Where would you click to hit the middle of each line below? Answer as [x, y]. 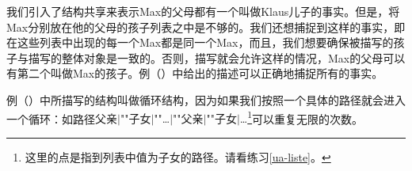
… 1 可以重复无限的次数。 [301, 117]
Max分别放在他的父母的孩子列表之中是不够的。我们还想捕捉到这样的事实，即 [206, 27]
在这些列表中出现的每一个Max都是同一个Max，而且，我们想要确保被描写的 [200, 42]
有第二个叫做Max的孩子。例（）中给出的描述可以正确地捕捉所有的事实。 [195, 73]
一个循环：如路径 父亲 [62, 118]
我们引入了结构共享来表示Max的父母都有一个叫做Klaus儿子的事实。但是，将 [203, 11]
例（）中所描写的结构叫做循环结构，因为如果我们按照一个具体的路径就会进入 [206, 99]
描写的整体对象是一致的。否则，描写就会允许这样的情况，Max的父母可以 [217, 57]
